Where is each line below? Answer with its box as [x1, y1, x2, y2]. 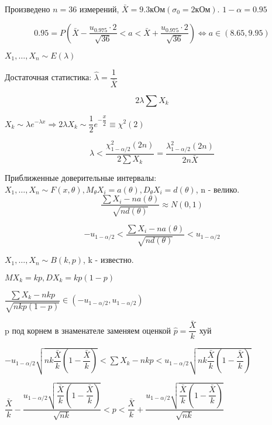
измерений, [79, 3, 119, 15]
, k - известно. [83, 253, 134, 266]
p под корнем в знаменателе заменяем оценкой [5, 324, 171, 336]
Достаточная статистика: [5, 71, 92, 83]
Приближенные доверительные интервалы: [5, 172, 157, 184]
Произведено [5, 3, 50, 15]
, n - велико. [195, 183, 240, 195]
